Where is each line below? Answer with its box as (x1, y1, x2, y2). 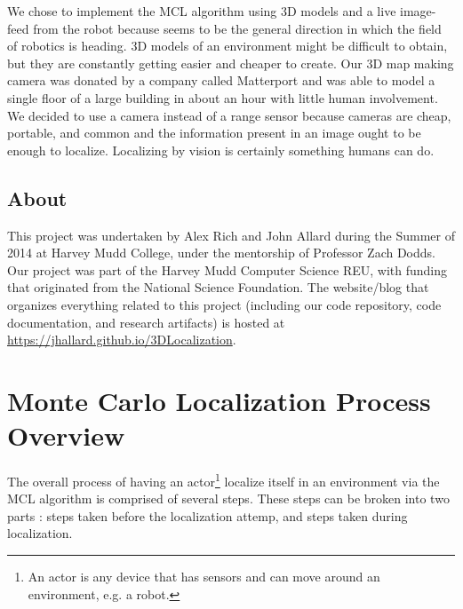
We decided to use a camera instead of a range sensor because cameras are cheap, (7, 106, 451, 124)
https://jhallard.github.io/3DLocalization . (7, 330, 236, 349)
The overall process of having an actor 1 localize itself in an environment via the (7, 470, 440, 490)
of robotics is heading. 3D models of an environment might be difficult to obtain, (7, 36, 448, 55)
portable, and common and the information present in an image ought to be (7, 123, 421, 142)
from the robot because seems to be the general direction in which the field (33, 19, 442, 37)
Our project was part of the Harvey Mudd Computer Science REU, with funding (7, 260, 447, 279)
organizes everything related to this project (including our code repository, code (7, 295, 442, 313)
